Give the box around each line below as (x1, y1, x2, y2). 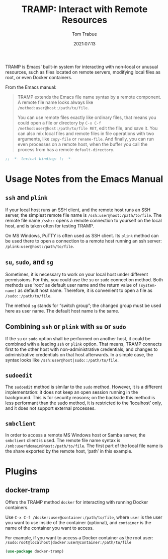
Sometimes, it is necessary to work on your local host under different (5, 271, 148, 277)
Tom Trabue (72, 31, 97, 37)
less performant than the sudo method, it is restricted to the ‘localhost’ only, (5, 400, 162, 406)
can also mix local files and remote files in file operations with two (17, 130, 154, 137)
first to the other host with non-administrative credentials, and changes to (5, 346, 158, 352)
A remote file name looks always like (17, 99, 94, 105)
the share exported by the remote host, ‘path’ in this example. (5, 448, 133, 454)
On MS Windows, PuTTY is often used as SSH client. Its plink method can (5, 232, 159, 238)
